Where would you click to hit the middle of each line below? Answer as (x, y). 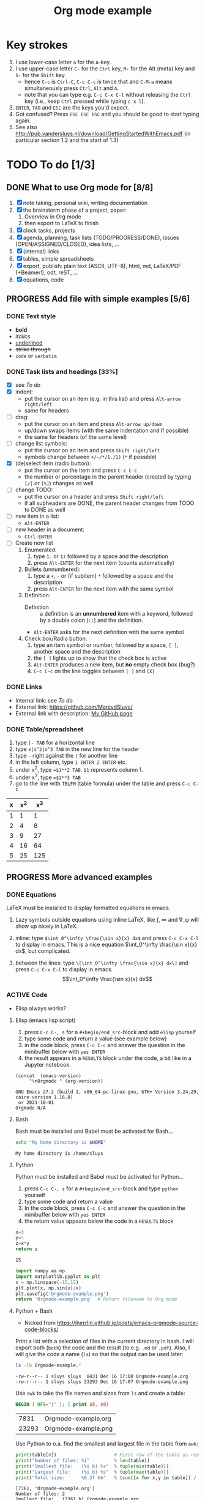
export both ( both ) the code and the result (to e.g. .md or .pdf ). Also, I (102, 1348)
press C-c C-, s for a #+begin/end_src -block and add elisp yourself (110, 1032)
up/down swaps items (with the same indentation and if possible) (106, 431)
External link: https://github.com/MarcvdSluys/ (74, 707)
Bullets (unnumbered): (52, 569)
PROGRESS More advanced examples (80, 877)
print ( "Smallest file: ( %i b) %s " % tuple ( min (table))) (92, 1466)
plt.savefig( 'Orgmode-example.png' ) (62, 1294)
